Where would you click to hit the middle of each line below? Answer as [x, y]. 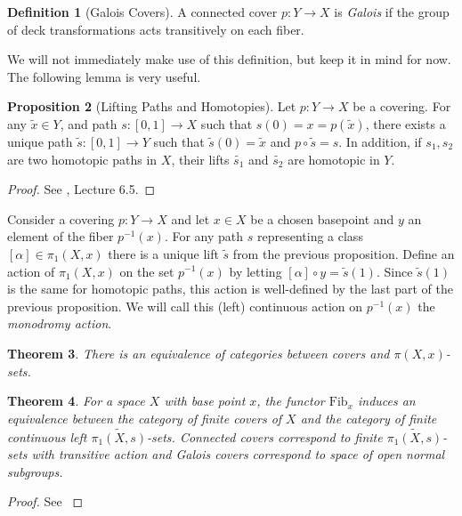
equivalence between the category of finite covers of [145, 418]
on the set [147, 271]
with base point [205, 401]
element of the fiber [61, 236]
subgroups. [35, 471]
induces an [386, 401]
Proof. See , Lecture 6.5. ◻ [81, 189]
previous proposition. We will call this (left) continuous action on [185, 306]
